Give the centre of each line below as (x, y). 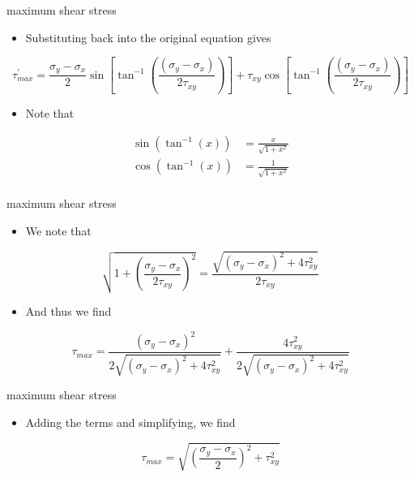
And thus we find (68, 310)
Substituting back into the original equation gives (148, 37)
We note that (58, 230)
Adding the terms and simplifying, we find (130, 422)
